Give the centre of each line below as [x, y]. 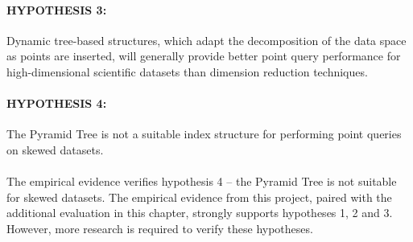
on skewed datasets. [55, 149]
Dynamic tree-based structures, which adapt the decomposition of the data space [206, 40]
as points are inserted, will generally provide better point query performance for [204, 56]
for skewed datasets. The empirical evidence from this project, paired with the [199, 197]
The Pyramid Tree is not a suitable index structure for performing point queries [204, 134]
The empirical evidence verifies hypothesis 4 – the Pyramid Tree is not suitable [202, 181]
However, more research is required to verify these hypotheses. [160, 228]
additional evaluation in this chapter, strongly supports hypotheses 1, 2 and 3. [200, 213]
